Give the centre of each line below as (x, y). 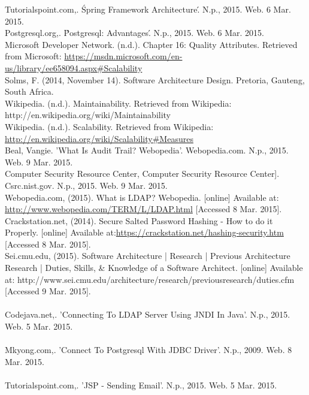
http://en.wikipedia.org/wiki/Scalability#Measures (99, 138)
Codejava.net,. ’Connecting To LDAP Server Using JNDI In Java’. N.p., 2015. (148, 314)
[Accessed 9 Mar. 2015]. (48, 291)
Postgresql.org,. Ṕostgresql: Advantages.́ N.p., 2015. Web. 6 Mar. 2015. (135, 33)
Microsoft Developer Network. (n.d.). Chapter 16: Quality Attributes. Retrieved (151, 44)
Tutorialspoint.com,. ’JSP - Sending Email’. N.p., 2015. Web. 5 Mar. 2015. (141, 385)
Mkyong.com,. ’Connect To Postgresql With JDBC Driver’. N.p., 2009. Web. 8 (149, 350)
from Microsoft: (33, 56)
